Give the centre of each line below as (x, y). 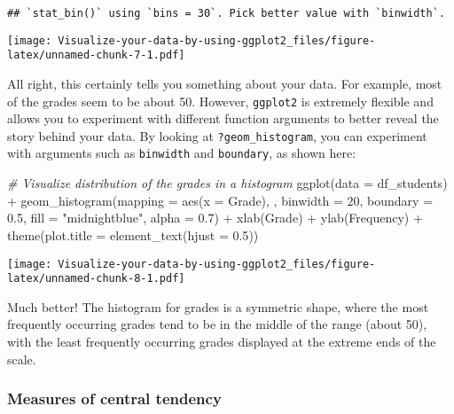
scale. (22, 359)
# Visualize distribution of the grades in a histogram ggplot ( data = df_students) (227, 183)
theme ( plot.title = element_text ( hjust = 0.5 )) (133, 234)
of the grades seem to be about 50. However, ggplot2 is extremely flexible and (220, 101)
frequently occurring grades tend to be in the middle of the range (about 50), (217, 324)
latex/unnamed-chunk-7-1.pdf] (96, 55)
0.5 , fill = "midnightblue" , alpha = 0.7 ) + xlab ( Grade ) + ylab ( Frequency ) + (215, 218)
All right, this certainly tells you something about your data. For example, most (225, 83)
